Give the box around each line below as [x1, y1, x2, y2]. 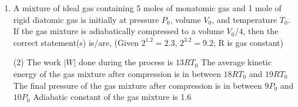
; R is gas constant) [213, 36, 283, 48]
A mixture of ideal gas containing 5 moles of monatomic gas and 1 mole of [13, 2, 282, 14]
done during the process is [79, 56, 173, 68]
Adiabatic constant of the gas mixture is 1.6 [33, 91, 192, 103]
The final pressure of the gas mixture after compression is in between [13, 79, 262, 91]
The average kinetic [201, 56, 272, 68]
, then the [243, 25, 279, 37]
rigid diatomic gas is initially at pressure [13, 13, 159, 25]
